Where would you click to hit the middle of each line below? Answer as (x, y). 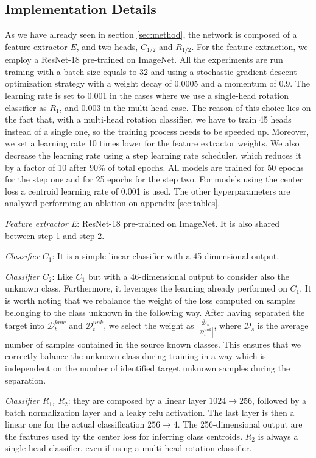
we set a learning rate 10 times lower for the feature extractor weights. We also (152, 143)
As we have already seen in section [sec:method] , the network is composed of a (151, 34)
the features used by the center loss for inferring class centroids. (124, 436)
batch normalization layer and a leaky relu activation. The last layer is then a (150, 412)
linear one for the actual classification (75, 424)
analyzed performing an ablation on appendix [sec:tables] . (113, 203)
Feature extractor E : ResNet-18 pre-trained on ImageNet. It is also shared (142, 223)
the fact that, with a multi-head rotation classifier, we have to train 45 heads (148, 119)
